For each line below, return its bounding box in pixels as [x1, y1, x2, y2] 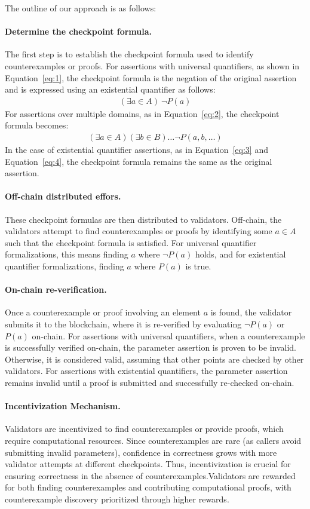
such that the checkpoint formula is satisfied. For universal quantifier [5, 236, 257, 249]
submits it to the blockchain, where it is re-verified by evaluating [5, 317, 242, 330]
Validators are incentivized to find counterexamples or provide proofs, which [5, 422, 284, 435]
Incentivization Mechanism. [5, 400, 121, 412]
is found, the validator [210, 306, 292, 318]
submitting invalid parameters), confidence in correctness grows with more [5, 446, 277, 458]
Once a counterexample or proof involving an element [5, 306, 201, 318]
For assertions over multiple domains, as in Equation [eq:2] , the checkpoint [5, 107, 280, 119]
